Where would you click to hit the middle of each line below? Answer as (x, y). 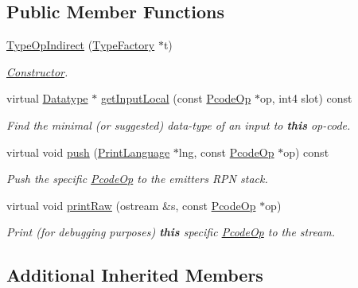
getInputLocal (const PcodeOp (176, 98)
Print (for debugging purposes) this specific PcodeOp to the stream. (171, 232)
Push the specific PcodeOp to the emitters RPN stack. (137, 179)
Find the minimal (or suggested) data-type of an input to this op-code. (179, 125)
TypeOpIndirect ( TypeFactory (81, 45)
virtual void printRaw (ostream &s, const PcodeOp (131, 205)
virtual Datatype (47, 98)
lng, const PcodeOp (226, 152)
